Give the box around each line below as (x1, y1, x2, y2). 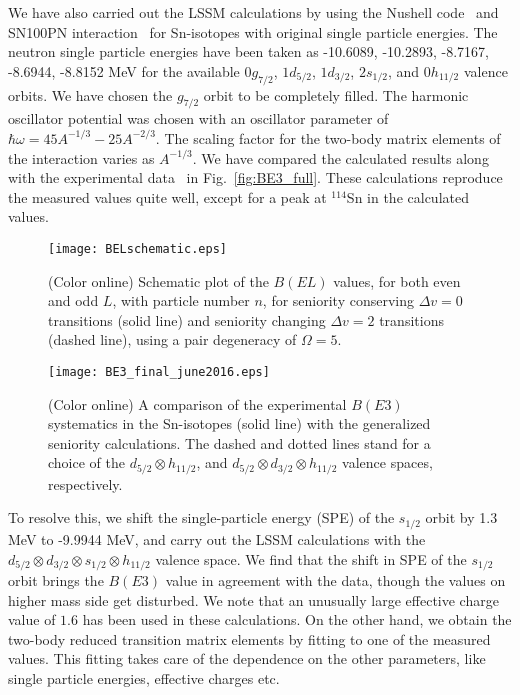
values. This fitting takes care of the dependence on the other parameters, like (8, 648, 486, 669)
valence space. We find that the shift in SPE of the (155, 548, 467, 569)
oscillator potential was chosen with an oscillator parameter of (8, 108, 389, 129)
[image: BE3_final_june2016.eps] (48, 364, 270, 379)
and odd (48, 290, 99, 311)
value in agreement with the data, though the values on (165, 569, 506, 590)
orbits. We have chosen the (8, 84, 173, 105)
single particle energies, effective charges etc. (8, 667, 280, 688)
